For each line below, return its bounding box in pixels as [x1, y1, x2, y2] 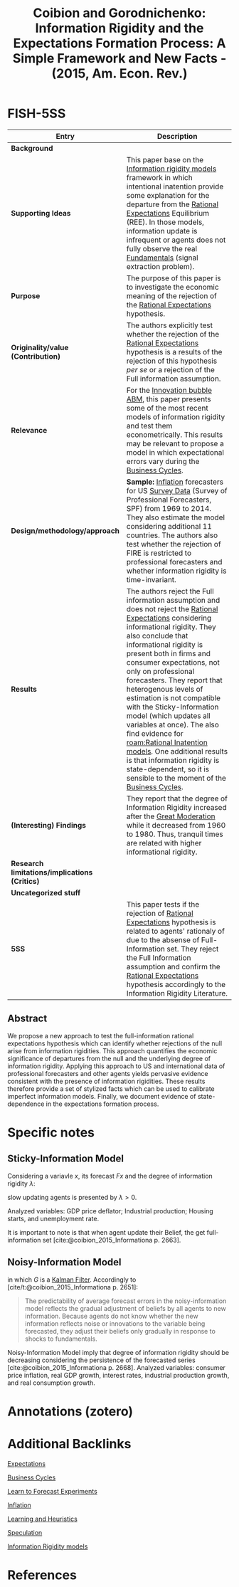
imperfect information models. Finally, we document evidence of [7, 1092, 196, 1100]
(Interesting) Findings [11, 820, 87, 830]
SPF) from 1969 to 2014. [126, 503, 212, 513]
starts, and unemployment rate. [7, 1214, 100, 1223]
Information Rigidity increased [126, 802, 227, 812]
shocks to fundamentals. [24, 1334, 97, 1343]
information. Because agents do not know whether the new [24, 1312, 198, 1320]
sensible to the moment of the [126, 773, 226, 783]
